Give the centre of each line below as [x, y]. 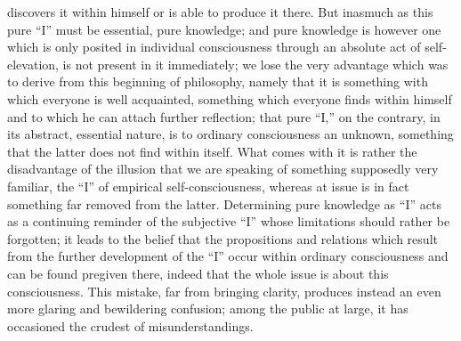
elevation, [33, 64]
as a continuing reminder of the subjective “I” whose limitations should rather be [229, 221]
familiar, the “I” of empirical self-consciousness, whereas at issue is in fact [208, 186]
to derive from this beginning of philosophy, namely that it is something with [218, 81]
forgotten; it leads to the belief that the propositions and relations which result [222, 238]
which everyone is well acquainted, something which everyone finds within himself [230, 98]
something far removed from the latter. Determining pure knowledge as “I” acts [224, 203]
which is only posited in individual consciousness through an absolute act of [214, 47]
